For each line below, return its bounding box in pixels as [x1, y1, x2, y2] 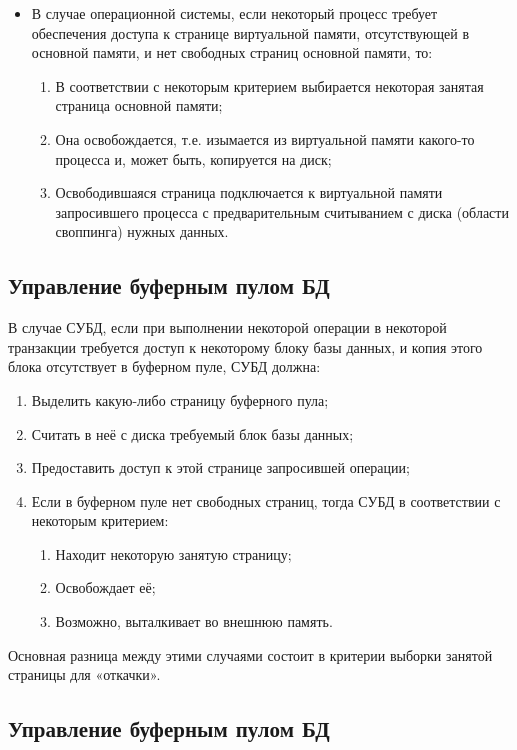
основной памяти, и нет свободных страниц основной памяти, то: [31, 42, 433, 63]
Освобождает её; [55, 577, 156, 598]
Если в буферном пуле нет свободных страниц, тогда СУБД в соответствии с [31, 490, 501, 511]
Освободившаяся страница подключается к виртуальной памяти [55, 182, 443, 203]
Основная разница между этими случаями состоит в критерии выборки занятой [8, 644, 493, 665]
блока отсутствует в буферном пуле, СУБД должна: [8, 356, 321, 377]
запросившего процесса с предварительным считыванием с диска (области [55, 201, 509, 222]
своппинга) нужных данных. [55, 221, 229, 242]
